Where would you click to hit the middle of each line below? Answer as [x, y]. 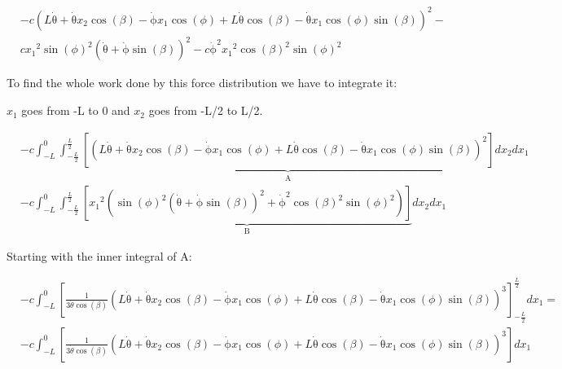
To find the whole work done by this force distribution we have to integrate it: [202, 83]
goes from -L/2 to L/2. [206, 110]
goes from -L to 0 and [76, 110]
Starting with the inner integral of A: [99, 255]
